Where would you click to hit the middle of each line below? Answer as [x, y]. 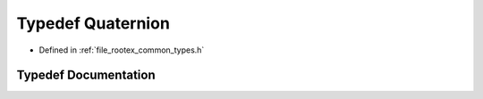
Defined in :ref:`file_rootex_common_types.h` [122, 50]
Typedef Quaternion [93, 23]
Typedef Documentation [86, 75]
